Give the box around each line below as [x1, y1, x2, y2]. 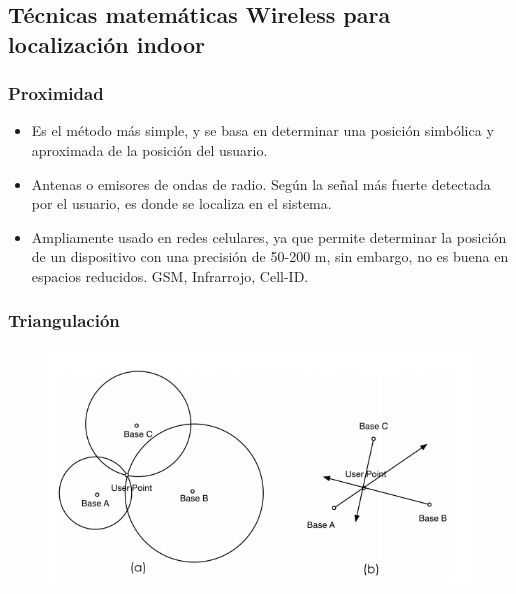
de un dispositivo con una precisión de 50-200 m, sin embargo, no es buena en [31, 246, 509, 267]
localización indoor [8, 28, 206, 59]
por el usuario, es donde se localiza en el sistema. [31, 193, 332, 214]
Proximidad [8, 81, 104, 106]
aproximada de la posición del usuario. [31, 139, 268, 160]
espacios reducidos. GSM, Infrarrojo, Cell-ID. [31, 265, 309, 286]
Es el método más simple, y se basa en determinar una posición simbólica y [31, 120, 494, 141]
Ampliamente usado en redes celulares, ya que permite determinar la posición [31, 226, 507, 247]
